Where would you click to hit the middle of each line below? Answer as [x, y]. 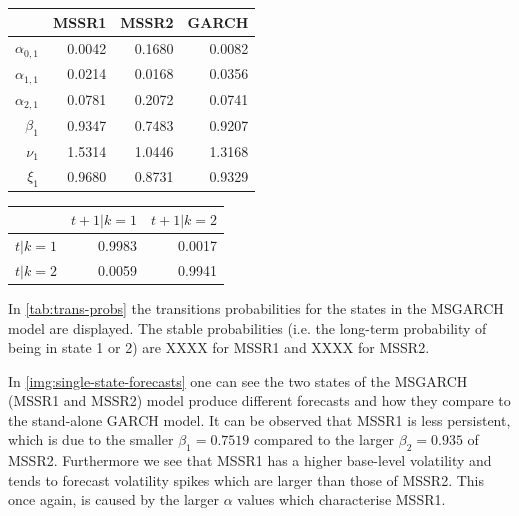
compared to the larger [324, 439]
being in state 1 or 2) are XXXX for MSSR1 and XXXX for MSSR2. [219, 347]
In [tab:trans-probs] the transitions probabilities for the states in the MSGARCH [256, 307]
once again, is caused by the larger [113, 499]
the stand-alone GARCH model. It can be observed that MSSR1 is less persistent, [259, 419]
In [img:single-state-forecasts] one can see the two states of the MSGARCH [238, 380]
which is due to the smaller [91, 439]
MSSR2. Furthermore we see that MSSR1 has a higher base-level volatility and [250, 460]
